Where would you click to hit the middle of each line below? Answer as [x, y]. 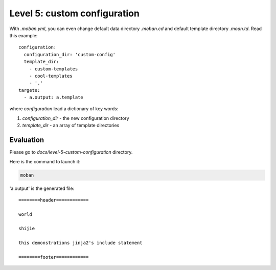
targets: [29, 90]
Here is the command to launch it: [45, 161]
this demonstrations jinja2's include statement [80, 243]
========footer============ [54, 257]
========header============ [54, 200]
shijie [27, 229]
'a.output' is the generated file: [42, 188]
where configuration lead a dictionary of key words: [64, 109]
